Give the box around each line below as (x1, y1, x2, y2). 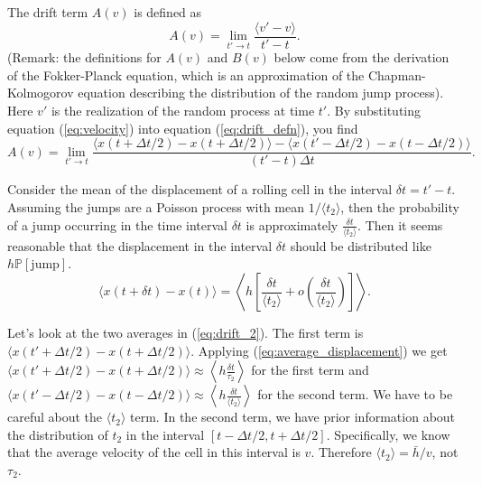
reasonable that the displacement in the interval (7, 236, 273, 255)
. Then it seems (357, 215, 443, 234)
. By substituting (327, 101, 422, 120)
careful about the (7, 407, 103, 426)
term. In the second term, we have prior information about (130, 407, 456, 426)
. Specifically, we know (326, 424, 450, 443)
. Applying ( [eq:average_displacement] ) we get (190, 340, 448, 359)
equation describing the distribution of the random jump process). (78, 83, 444, 102)
